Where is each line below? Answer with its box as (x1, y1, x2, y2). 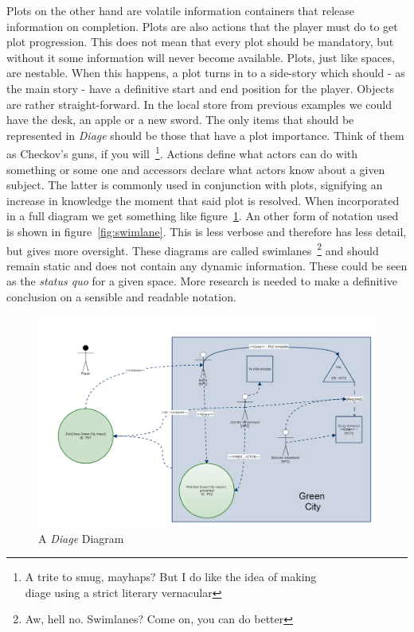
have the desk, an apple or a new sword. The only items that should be (6, 111, 354, 128)
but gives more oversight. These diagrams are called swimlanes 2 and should (6, 239, 379, 258)
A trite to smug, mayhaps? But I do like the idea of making (25, 568, 317, 585)
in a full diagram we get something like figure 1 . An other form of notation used (6, 207, 399, 224)
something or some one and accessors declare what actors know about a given (6, 161, 385, 177)
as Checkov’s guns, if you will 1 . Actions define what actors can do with (6, 143, 358, 161)
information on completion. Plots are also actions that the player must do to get (6, 17, 398, 34)
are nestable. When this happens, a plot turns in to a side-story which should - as (6, 64, 405, 81)
